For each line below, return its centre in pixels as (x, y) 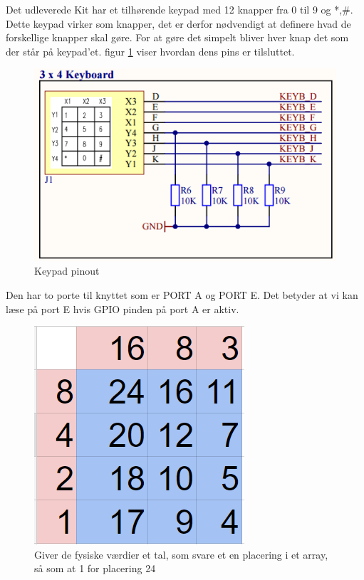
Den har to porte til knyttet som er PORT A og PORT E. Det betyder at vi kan (182, 295)
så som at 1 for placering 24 (95, 568)
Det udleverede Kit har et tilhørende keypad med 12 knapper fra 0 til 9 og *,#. (180, 9)
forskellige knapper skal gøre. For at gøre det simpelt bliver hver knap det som (177, 37)
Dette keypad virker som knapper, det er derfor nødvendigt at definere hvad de (178, 23)
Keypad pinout (67, 271)
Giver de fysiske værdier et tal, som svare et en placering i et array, (181, 554)
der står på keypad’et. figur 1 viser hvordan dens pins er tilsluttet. (150, 51)
